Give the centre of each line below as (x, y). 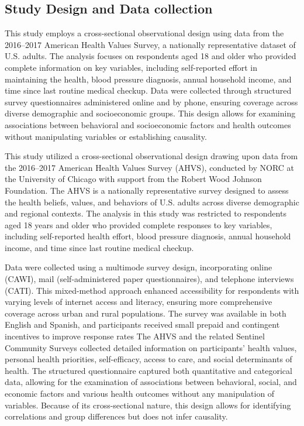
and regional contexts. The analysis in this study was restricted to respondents (146, 213)
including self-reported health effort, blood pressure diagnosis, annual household (148, 236)
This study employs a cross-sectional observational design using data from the (144, 33)
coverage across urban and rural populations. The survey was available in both (146, 313)
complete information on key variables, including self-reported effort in (131, 67)
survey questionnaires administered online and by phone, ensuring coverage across (151, 102)
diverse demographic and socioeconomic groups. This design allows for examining (150, 113)
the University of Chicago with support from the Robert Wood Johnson (133, 179)
